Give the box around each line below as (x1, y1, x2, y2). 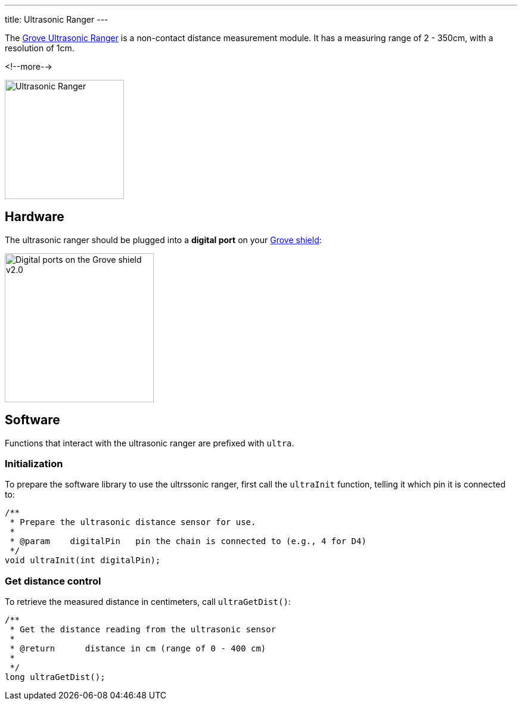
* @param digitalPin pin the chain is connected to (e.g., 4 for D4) (10, 536, 366, 546)
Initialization (5, 458, 63, 470)
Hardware (5, 209, 64, 225)
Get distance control (5, 574, 101, 587)
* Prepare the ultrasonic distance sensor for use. (10, 517, 256, 527)
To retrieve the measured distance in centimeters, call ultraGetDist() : (5, 597, 291, 607)
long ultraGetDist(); (5, 672, 105, 682)
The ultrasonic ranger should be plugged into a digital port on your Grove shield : (5, 234, 322, 245)
